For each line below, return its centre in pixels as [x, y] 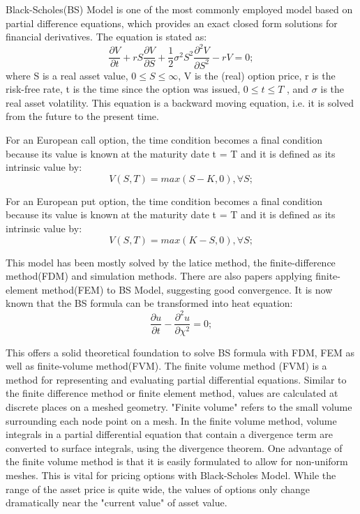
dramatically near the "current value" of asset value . [117, 502]
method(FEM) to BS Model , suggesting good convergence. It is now [187, 289]
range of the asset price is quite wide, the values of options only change [158, 489]
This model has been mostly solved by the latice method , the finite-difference [171, 262]
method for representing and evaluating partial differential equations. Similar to [176, 379]
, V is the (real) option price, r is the [257, 75]
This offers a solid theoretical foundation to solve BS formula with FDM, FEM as [180, 352]
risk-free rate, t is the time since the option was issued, [123, 89]
